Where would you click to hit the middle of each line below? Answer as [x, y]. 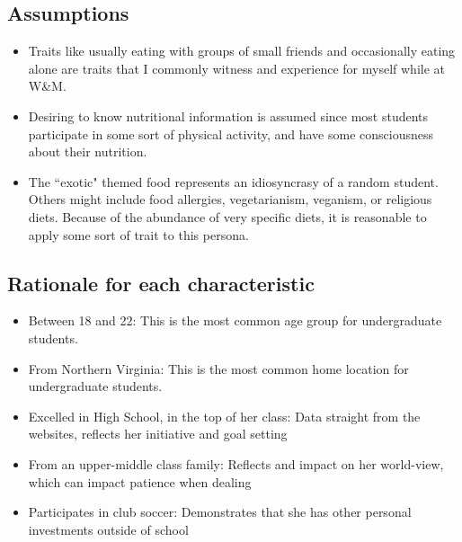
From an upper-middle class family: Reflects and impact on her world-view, [236, 463]
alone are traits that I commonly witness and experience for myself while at [236, 68]
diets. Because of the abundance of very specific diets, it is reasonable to [227, 216]
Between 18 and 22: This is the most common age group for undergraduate [235, 320]
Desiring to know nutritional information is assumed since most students [228, 116]
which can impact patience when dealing [140, 481]
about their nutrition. [88, 151]
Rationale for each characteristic [161, 283]
